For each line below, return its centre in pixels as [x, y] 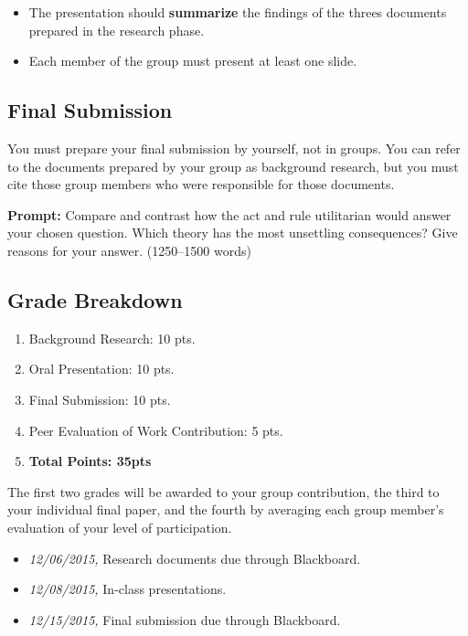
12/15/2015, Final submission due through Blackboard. [185, 619]
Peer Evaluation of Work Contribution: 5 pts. [156, 430]
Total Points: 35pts [90, 461]
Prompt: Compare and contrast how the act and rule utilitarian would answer [229, 214]
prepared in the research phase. [117, 30]
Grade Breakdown [95, 299]
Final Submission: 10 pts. [100, 399]
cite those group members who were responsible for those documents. [201, 184]
